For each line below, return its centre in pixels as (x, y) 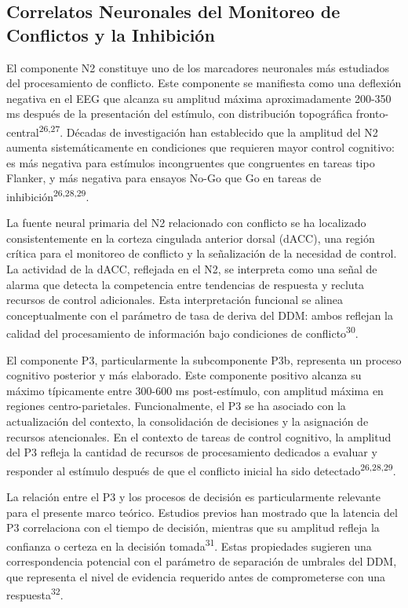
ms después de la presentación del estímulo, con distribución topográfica (180, 114)
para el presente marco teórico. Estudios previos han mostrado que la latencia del (202, 512)
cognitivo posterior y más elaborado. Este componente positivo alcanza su (184, 375)
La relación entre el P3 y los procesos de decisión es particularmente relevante (193, 497)
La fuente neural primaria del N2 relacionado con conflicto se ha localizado (186, 223)
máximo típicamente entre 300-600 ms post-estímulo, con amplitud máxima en (195, 390)
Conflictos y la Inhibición (111, 34)
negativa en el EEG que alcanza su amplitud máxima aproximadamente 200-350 (199, 98)
